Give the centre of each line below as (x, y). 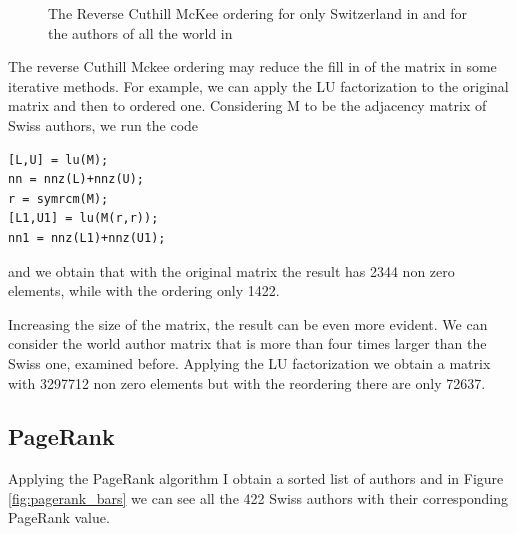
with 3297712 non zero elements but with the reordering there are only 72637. (247, 382)
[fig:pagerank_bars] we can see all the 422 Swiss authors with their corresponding (258, 497)
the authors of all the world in (140, 32)
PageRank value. (59, 517)
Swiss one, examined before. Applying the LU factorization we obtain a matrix (249, 362)
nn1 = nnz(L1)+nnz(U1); (87, 237)
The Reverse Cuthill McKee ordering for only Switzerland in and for (257, 13)
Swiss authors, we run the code (103, 124)
